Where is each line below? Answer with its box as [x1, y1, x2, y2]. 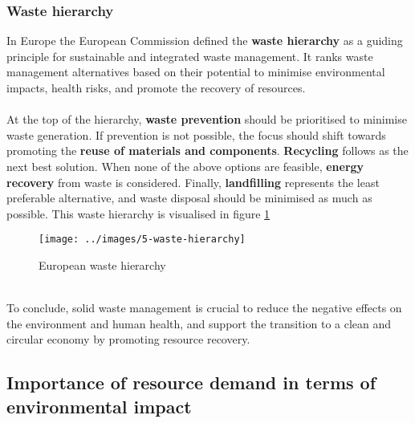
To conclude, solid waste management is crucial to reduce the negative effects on [6, 299, 402, 316]
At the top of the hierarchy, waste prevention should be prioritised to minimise [6, 111, 407, 128]
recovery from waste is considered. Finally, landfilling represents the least [6, 173, 380, 190]
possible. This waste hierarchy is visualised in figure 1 [6, 205, 271, 222]
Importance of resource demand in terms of [6, 370, 376, 395]
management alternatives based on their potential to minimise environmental [6, 63, 385, 80]
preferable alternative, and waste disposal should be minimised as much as [6, 189, 372, 206]
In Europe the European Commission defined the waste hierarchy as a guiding [6, 32, 403, 49]
